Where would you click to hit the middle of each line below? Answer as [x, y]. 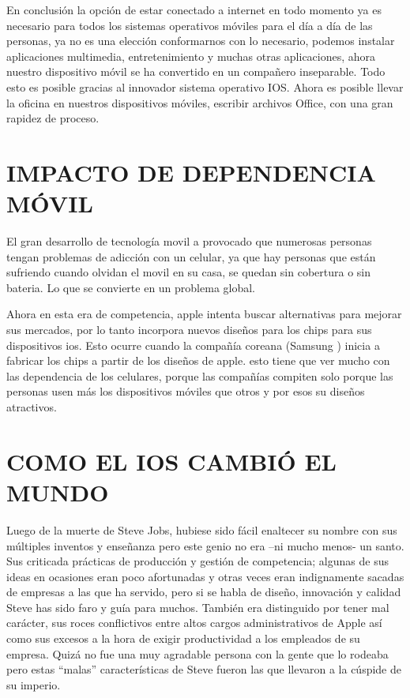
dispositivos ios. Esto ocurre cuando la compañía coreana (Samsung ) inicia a [193, 345]
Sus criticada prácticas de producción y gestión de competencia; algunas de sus [197, 561]
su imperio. [34, 684]
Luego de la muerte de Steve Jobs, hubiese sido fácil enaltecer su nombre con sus [202, 529]
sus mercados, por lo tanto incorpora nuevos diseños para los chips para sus [189, 330]
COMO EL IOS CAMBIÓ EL [171, 461]
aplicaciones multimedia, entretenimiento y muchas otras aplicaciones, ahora [191, 56]
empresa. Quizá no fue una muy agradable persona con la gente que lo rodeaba [197, 653]
